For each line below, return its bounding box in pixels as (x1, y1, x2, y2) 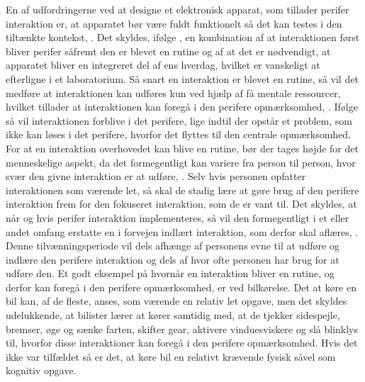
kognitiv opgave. (6, 363, 77, 378)
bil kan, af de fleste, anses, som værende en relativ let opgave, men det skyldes (6, 293, 347, 308)
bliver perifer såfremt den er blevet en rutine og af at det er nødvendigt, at (6, 43, 331, 58)
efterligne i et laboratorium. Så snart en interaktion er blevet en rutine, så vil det (6, 71, 359, 86)
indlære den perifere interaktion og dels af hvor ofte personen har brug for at (6, 252, 339, 266)
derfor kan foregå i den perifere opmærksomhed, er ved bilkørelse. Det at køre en (6, 279, 356, 294)
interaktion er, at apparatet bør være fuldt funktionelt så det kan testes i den (6, 16, 342, 30)
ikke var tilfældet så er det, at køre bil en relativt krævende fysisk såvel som (6, 349, 336, 364)
